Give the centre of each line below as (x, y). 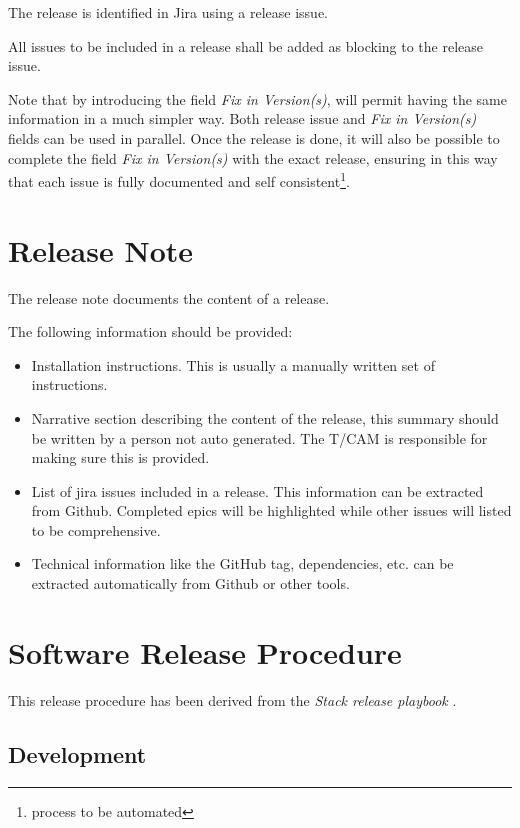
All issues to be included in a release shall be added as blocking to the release (246, 45)
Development (77, 753)
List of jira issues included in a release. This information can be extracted (257, 490)
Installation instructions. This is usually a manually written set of (233, 364)
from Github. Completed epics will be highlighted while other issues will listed (271, 510)
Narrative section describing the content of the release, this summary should (265, 417)
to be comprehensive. (96, 529)
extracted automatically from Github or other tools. (190, 583)
